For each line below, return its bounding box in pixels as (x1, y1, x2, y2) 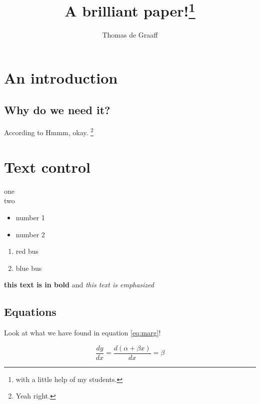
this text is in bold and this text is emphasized (4, 279, 154, 290)
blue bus (15, 262, 42, 273)
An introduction (4, 68, 118, 88)
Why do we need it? (4, 102, 110, 117)
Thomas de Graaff (102, 30, 158, 40)
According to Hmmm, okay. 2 (4, 126, 93, 138)
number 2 (15, 229, 45, 239)
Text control (4, 156, 90, 177)
